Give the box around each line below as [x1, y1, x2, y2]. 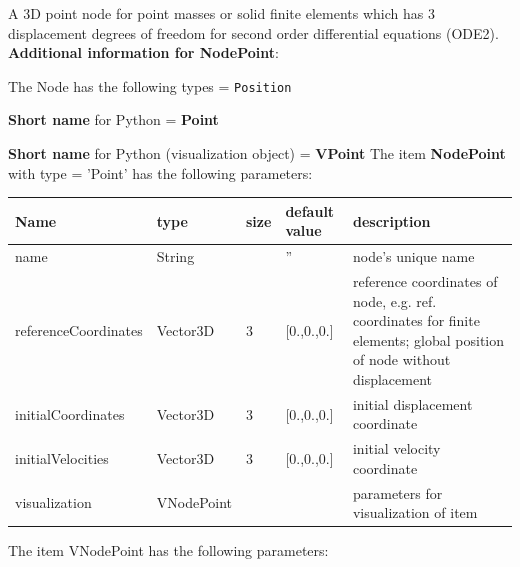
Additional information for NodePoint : [8, 42, 279, 63]
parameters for [352, 482, 443, 503]
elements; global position [352, 329, 504, 350]
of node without [352, 349, 451, 370]
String [156, 246, 195, 267]
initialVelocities [15, 448, 109, 469]
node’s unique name [352, 246, 475, 267]
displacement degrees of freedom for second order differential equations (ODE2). [8, 22, 499, 43]
